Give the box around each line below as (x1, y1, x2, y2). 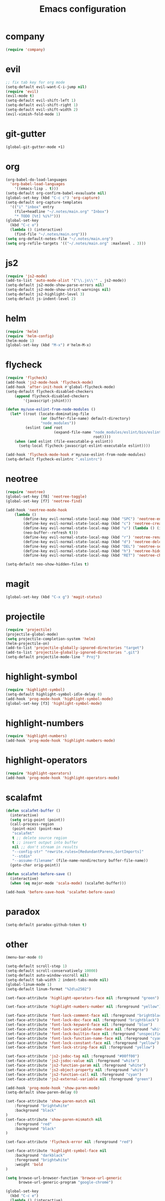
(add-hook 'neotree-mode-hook (5, 507, 68, 512)
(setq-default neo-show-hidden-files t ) (5, 562, 90, 567)
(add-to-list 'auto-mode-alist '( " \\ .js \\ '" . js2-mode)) (5, 278, 126, 283)
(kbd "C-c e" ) (10, 1194, 39, 1199)
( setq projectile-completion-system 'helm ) (5, 636, 96, 641)
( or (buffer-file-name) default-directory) (40, 416, 131, 421)
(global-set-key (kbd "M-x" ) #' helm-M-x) (5, 343, 92, 348)
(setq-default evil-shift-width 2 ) (5, 107, 78, 112)
